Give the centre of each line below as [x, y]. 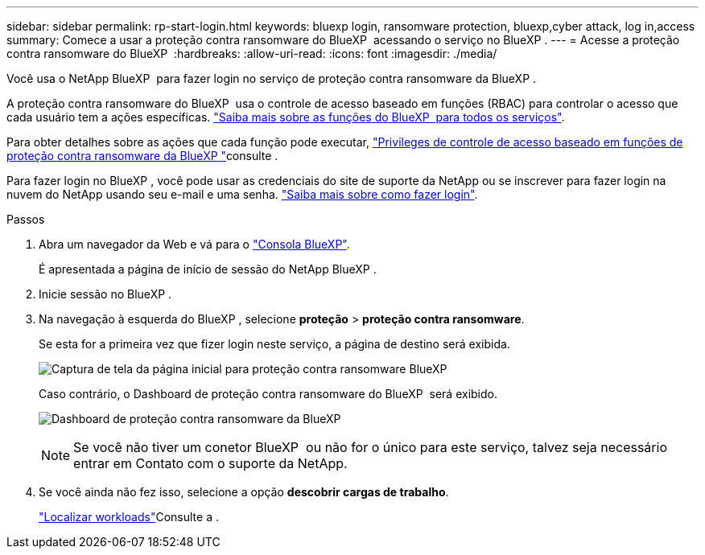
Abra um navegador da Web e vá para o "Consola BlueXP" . [194, 244]
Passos [26, 219]
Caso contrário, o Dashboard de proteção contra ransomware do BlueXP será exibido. [268, 394]
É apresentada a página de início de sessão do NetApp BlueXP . [208, 269]
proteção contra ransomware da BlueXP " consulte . [142, 156]
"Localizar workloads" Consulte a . [129, 517]
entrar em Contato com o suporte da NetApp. [210, 463]
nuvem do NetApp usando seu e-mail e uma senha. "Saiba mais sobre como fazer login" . [242, 194]
